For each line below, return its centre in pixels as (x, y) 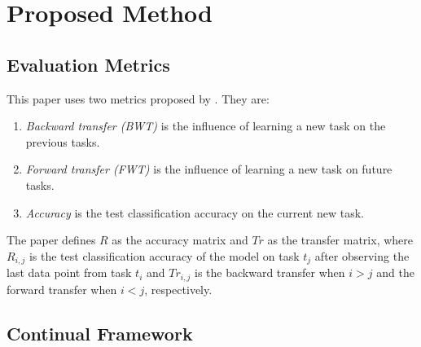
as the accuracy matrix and (180, 240)
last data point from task (69, 272)
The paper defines (51, 240)
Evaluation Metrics (88, 64)
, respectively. (178, 289)
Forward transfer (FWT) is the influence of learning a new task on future (209, 169)
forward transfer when (62, 289)
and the (395, 272)
